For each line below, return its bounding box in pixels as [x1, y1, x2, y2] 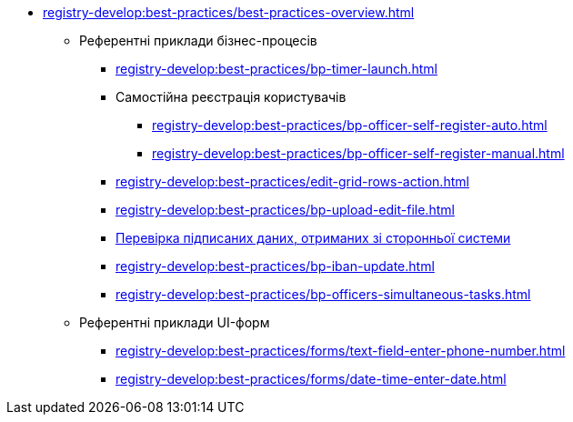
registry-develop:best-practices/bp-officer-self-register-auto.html [152, 117, 548, 133]
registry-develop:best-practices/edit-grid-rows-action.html [116, 174, 469, 189]
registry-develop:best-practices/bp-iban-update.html [116, 258, 435, 274]
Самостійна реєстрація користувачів [116, 89, 347, 105]
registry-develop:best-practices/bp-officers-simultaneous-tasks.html [116, 286, 531, 302]
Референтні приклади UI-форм [79, 315, 270, 330]
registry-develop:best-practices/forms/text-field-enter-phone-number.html [116, 343, 566, 358]
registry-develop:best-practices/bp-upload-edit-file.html [116, 202, 455, 217]
